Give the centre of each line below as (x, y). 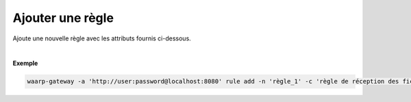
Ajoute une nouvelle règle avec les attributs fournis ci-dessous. (102, 38)
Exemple (25, 63)
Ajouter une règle (63, 18)
